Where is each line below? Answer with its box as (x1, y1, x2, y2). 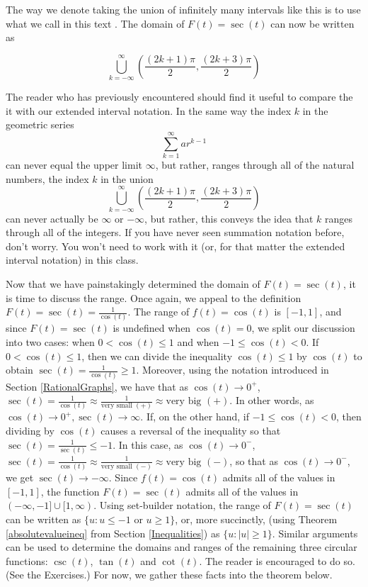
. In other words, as (229, 393, 314, 408)
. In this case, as (113, 437, 183, 452)
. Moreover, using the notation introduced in (136, 362, 329, 377)
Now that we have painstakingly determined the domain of (6, 276, 260, 291)
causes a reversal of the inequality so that (100, 423, 281, 437)
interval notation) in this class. (6, 252, 139, 267)
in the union (100, 171, 154, 186)
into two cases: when (6, 335, 95, 349)
